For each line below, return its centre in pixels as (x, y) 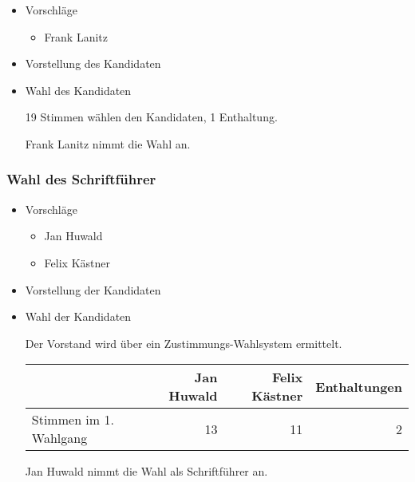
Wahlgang (59, 438)
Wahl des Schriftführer (81, 179)
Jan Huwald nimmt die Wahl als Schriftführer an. (146, 471)
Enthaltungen (359, 386)
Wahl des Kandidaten (78, 90)
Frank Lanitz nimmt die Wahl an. (108, 143)
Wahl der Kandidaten (78, 316)
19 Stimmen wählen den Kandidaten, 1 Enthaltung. (151, 117)
